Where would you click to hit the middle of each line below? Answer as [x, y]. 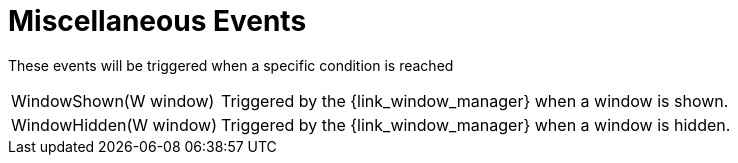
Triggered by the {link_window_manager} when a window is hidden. [475, 124]
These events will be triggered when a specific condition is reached [231, 65]
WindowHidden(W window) [114, 124]
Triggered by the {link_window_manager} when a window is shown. [474, 100]
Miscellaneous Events [157, 21]
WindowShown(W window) [113, 100]
